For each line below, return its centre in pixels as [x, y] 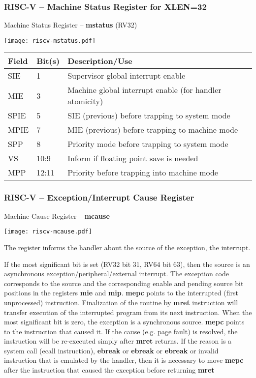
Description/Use [100, 61]
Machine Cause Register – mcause [57, 216]
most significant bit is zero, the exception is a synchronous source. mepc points [124, 322]
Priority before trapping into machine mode [143, 173]
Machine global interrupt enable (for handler [144, 90]
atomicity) [85, 101]
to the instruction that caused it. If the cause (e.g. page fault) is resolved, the [121, 331]
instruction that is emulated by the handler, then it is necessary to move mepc [124, 360]
